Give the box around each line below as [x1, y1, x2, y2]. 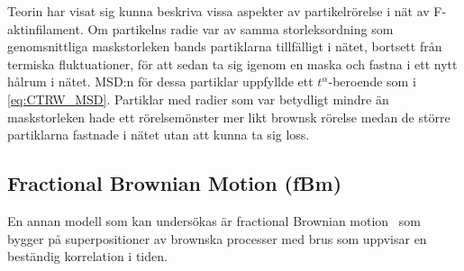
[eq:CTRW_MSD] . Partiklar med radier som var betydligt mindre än [7, 89, 389, 108]
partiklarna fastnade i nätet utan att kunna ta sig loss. [7, 125, 310, 144]
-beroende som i [328, 72, 416, 91]
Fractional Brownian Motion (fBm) [7, 169, 342, 197]
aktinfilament [7, 19, 80, 38]
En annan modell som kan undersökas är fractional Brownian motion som [7, 211, 421, 230]
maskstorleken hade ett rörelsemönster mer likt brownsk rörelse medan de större [7, 107, 450, 126]
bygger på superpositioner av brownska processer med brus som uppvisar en [7, 229, 427, 248]
